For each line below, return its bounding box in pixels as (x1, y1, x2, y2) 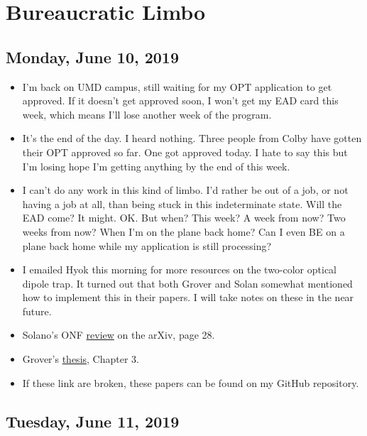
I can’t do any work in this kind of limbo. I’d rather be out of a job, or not (22, 182, 349, 197)
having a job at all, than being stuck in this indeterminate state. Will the (22, 196, 342, 211)
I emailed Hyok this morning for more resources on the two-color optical (22, 262, 336, 277)
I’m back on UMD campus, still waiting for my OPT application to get (22, 79, 332, 94)
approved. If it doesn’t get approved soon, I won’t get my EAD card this (22, 93, 339, 108)
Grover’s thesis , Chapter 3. (22, 351, 139, 366)
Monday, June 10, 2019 (6, 45, 179, 67)
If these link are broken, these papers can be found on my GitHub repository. (22, 375, 359, 390)
